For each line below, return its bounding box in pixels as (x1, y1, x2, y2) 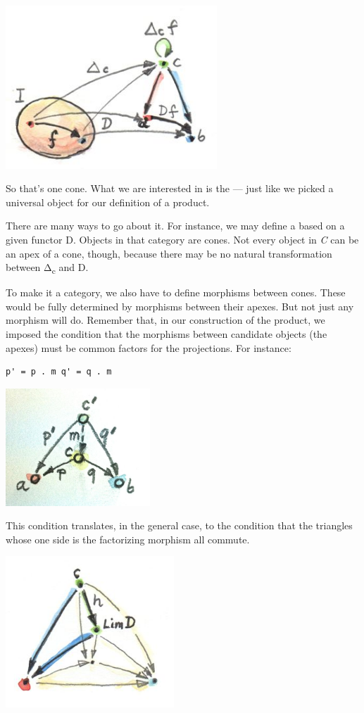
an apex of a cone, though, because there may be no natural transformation (6, 246, 332, 260)
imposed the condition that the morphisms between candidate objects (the (6, 327, 327, 341)
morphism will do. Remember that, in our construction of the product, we (6, 313, 325, 327)
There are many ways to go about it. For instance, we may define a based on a (6, 218, 345, 233)
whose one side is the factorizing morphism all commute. (6, 531, 250, 546)
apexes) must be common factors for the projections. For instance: (6, 340, 291, 355)
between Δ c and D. (6, 260, 89, 276)
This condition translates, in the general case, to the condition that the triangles (6, 518, 353, 533)
